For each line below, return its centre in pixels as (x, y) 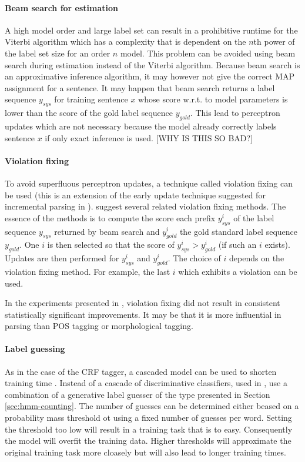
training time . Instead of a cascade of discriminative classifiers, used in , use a (146, 383)
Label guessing (35, 349)
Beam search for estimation (62, 7)
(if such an (237, 245)
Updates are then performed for (62, 258)
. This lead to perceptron (235, 113)
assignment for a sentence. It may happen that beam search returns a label (140, 87)
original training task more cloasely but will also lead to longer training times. (145, 452)
